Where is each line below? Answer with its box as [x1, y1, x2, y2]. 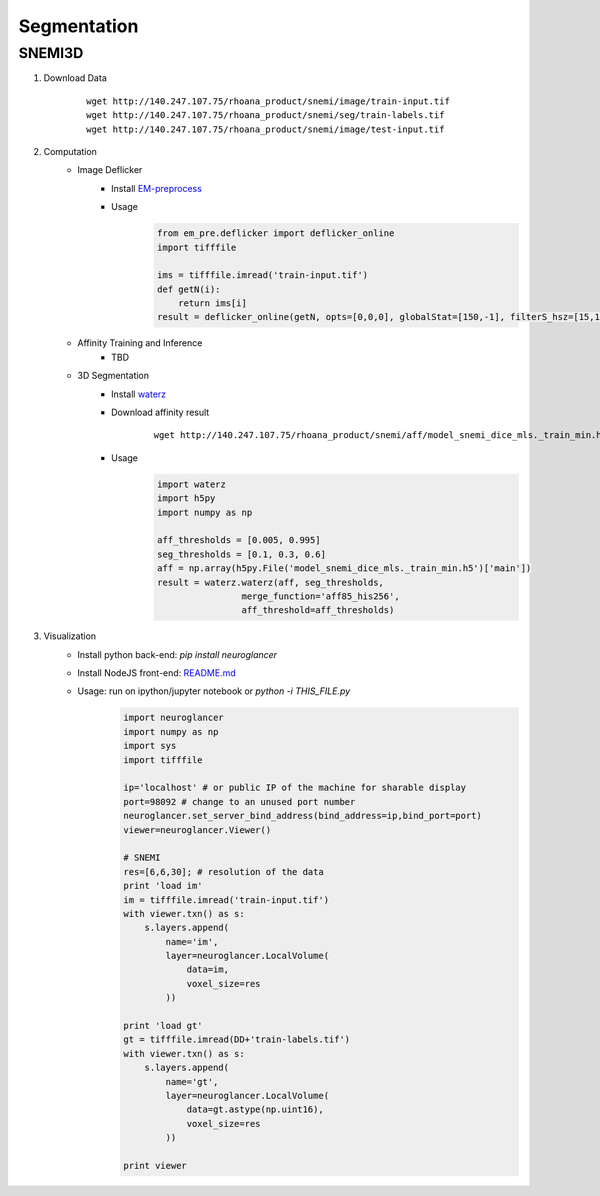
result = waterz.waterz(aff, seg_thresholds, [156, 576, 385, 588]
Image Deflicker [77, 164, 143, 176]
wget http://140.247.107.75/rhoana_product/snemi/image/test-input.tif [86, 123, 445, 135]
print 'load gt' [123, 1020, 204, 1032]
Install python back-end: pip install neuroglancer [77, 648, 278, 660]
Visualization [43, 630, 97, 642]
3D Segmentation [77, 370, 150, 382]
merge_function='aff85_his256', [241, 590, 400, 602]
